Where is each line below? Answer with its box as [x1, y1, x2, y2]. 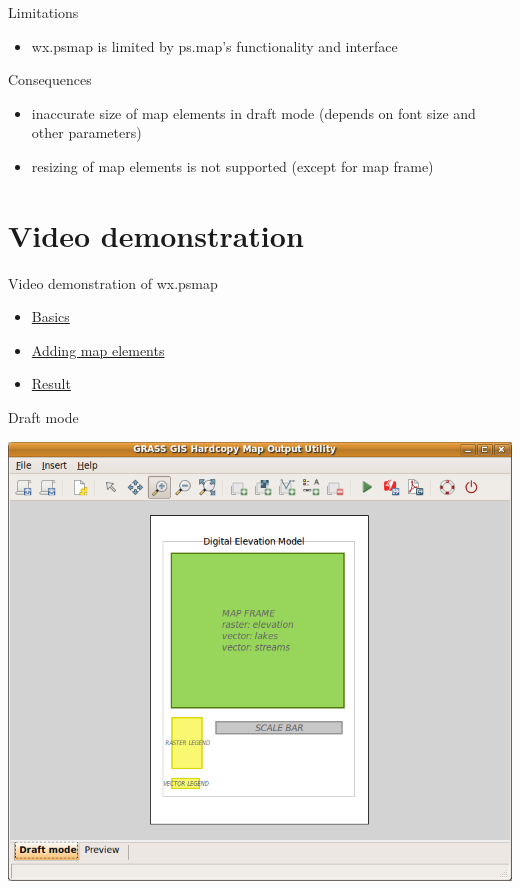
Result [31, 373, 71, 394]
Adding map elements [31, 339, 165, 360]
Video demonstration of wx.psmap [8, 272, 218, 293]
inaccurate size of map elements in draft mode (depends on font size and [31, 102, 476, 123]
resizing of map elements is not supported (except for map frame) [31, 155, 434, 176]
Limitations [8, 2, 79, 22]
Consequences [8, 69, 92, 90]
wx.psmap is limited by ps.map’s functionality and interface [31, 35, 398, 56]
